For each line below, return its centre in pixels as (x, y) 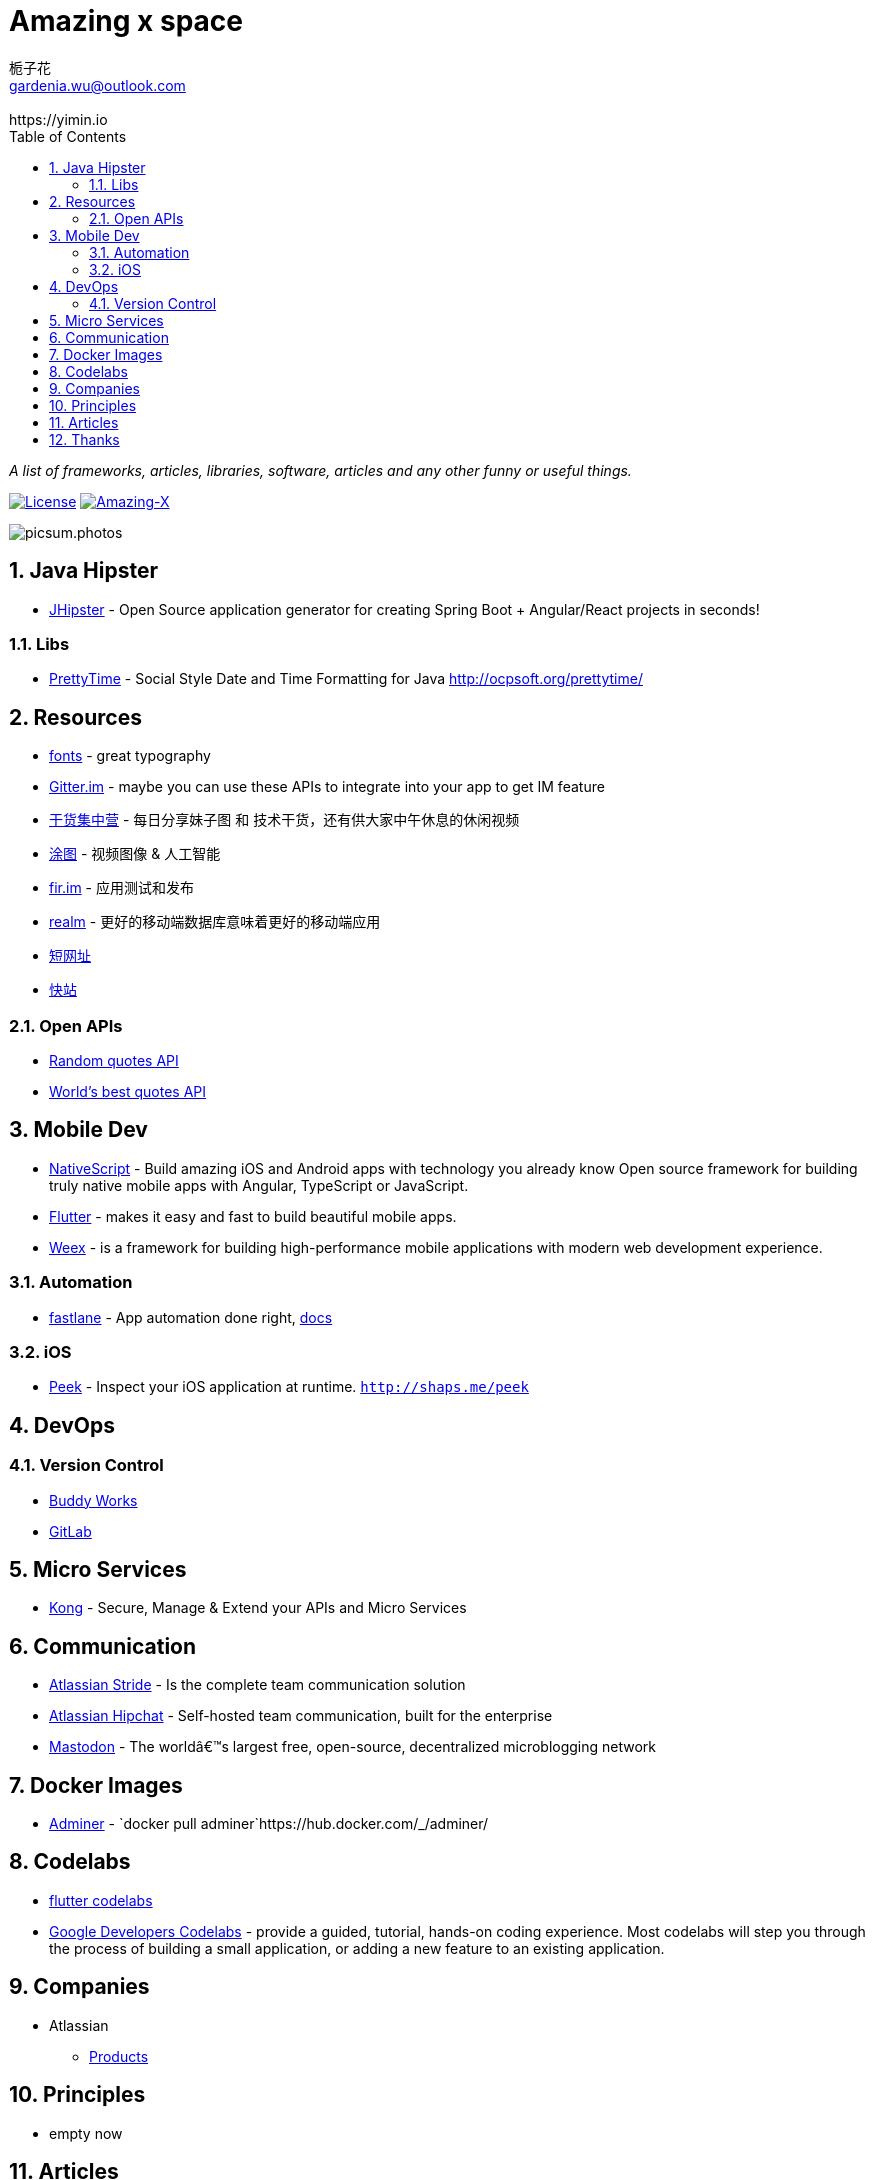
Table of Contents (68, 136)
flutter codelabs (101, 1900)
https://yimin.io (58, 119)
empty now (86, 2133)
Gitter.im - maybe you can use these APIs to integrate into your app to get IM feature (327, 787)
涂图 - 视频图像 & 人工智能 (135, 854)
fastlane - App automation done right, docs (191, 1317)
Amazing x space (126, 21)
